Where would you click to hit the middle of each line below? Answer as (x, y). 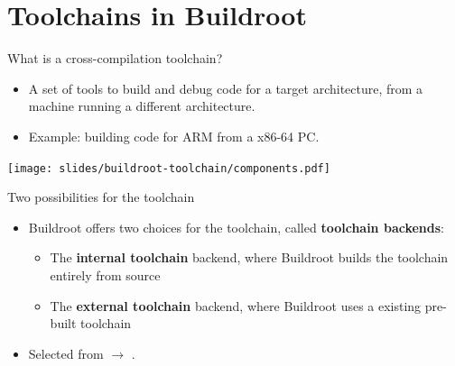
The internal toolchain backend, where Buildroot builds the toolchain (249, 257)
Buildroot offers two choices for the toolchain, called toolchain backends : (236, 227)
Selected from (66, 353)
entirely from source (105, 274)
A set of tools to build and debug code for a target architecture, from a (226, 88)
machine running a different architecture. (142, 106)
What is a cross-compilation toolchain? (115, 58)
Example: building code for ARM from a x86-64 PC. (174, 136)
